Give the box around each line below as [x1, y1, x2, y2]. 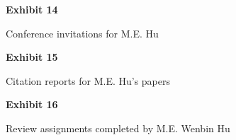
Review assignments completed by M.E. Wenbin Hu [6, 120, 230, 135]
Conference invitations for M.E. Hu [6, 25, 159, 40]
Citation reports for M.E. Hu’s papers [6, 73, 171, 88]
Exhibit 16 [6, 97, 58, 112]
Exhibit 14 [6, 2, 58, 16]
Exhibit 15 [6, 49, 58, 64]
